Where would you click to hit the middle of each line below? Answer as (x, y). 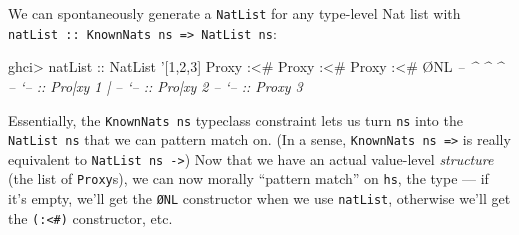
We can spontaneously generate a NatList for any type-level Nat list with (234, 13)
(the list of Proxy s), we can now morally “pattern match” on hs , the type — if (248, 178)
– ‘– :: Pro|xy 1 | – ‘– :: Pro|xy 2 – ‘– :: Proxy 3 (155, 85)
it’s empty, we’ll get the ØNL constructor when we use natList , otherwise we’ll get (259, 198)
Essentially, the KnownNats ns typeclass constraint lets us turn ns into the (235, 119)
